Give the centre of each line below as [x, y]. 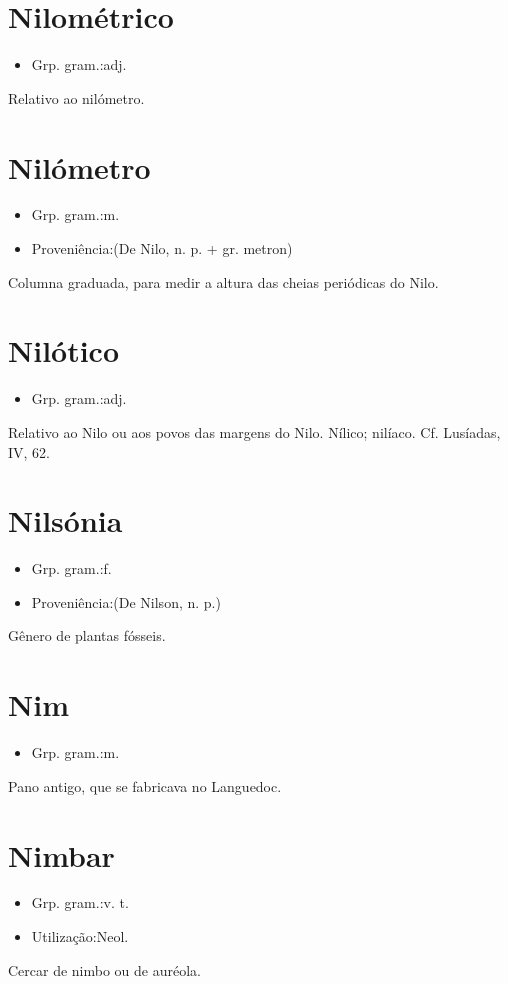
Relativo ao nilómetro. [76, 97]
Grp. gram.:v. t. [80, 902]
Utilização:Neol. [80, 936]
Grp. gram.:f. [71, 568]
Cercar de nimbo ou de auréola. [105, 969]
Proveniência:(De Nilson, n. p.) [126, 601]
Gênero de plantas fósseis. [87, 635]
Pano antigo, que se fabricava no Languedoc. [145, 785]
